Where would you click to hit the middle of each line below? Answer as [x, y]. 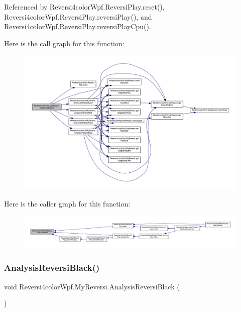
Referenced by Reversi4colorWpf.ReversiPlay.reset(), [84, 7]
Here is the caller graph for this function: [67, 203]
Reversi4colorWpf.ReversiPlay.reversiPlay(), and [78, 16]
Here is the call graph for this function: [64, 43]
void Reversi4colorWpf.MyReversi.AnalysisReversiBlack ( [92, 286]
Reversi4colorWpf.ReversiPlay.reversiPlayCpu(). [78, 26]
